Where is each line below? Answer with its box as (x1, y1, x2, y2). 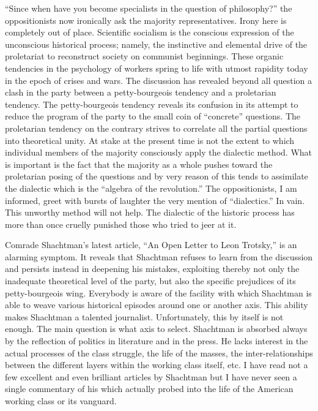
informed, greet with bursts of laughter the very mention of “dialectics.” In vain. (5, 194, 305, 206)
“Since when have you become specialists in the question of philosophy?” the (5, 2, 292, 14)
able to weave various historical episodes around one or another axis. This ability (5, 298, 308, 311)
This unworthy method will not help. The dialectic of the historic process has (5, 206, 295, 219)
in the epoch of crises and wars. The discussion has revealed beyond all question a (5, 74, 312, 86)
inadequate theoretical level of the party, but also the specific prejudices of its (5, 274, 296, 287)
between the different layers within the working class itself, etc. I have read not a (5, 358, 308, 371)
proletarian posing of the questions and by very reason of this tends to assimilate (5, 170, 308, 183)
